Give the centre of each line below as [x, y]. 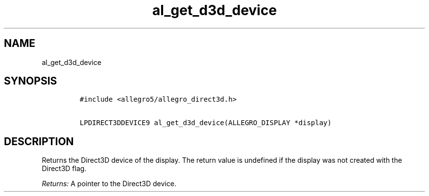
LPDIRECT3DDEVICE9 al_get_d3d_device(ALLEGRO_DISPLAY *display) [205, 123]
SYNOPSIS [31, 81]
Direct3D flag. [64, 169]
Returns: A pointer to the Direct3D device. [109, 184]
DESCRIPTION [39, 141]
